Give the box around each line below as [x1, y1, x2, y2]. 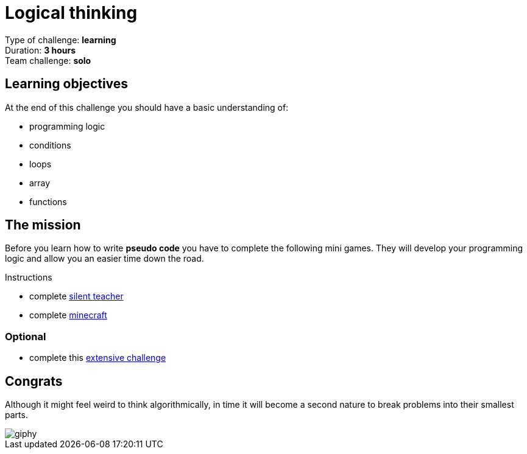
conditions [29, 139, 71, 150]
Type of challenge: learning [5, 34, 116, 45]
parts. [5, 410, 28, 421]
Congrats [5, 373, 63, 389]
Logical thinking [5, 2, 138, 23]
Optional [5, 330, 46, 343]
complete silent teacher [29, 291, 124, 302]
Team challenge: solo [5, 55, 91, 66]
